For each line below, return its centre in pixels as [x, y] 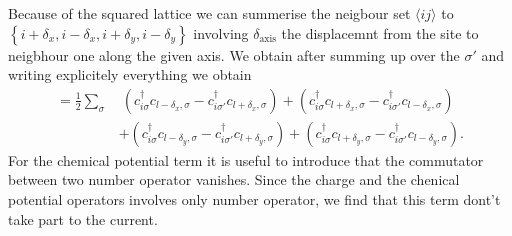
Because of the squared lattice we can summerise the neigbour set [209, 13]
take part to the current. [83, 218]
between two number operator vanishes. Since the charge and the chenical [234, 179]
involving [221, 32]
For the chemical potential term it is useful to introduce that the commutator [246, 159]
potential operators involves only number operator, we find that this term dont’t [254, 199]
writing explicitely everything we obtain [130, 74]
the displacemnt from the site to [380, 32]
